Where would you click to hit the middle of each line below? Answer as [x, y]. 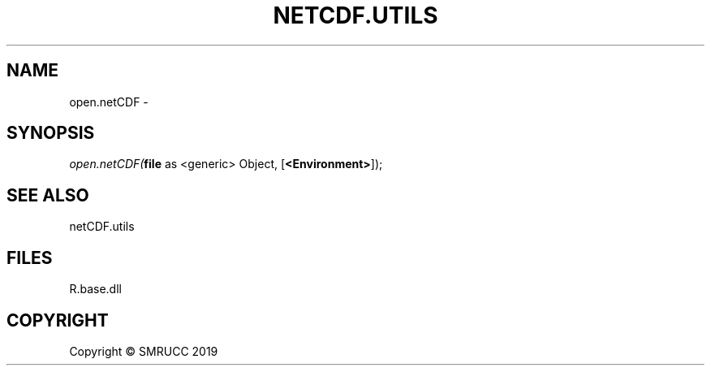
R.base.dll [95, 289]
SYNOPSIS [51, 133]
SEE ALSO [48, 195]
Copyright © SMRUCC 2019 [144, 351]
